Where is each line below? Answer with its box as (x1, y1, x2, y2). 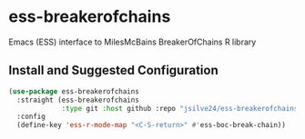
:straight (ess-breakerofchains (16, 95, 140, 104)
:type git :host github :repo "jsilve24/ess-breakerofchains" (61, 104, 302, 113)
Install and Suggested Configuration (8, 63, 219, 78)
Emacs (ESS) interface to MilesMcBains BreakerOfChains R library (8, 36, 257, 47)
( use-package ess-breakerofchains (8, 86, 140, 96)
